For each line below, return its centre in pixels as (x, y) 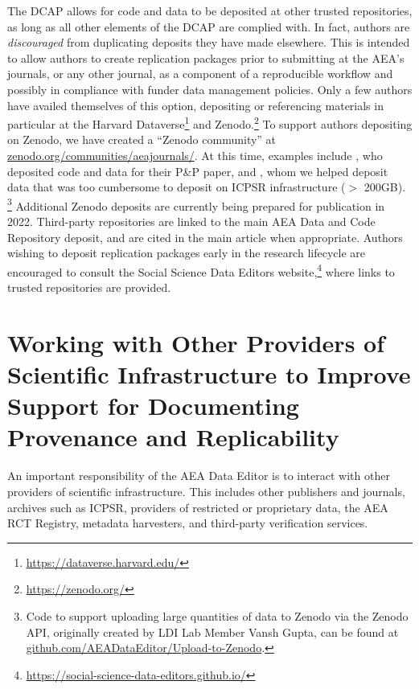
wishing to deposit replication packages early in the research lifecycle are (186, 253)
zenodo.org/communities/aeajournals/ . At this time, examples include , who (195, 155)
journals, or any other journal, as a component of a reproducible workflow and (200, 74)
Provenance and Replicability (173, 437)
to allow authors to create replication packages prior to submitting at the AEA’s (206, 57)
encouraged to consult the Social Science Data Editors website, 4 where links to (201, 270)
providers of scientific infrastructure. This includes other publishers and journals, (206, 491)
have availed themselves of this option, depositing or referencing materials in (195, 105)
